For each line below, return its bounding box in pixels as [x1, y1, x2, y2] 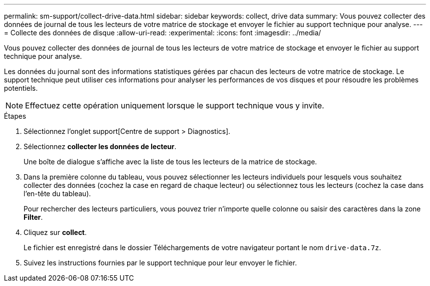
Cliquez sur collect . [24, 228, 87, 236]
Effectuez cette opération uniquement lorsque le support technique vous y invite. [25, 101, 324, 110]
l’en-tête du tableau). [24, 189, 91, 198]
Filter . [24, 213, 43, 221]
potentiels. [4, 84, 38, 92]
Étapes [4, 112, 27, 120]
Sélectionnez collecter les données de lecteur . [24, 142, 177, 151]
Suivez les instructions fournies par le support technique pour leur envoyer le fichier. [24, 259, 297, 267]
